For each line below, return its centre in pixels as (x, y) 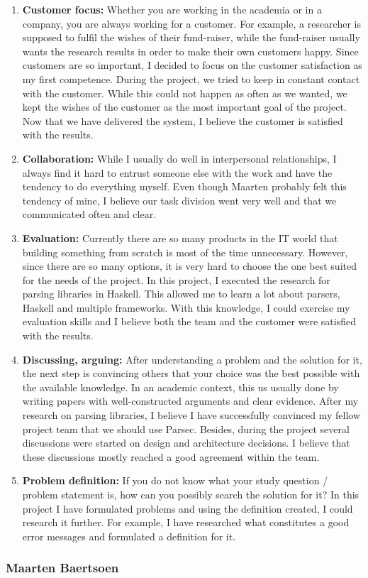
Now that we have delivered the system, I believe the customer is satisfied (183, 120)
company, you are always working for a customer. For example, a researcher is (191, 23)
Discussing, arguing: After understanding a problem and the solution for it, (192, 359)
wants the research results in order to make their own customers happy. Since (190, 51)
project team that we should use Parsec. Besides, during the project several (186, 429)
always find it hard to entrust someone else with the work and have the (177, 172)
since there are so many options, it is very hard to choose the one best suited (189, 266)
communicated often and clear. (89, 214)
